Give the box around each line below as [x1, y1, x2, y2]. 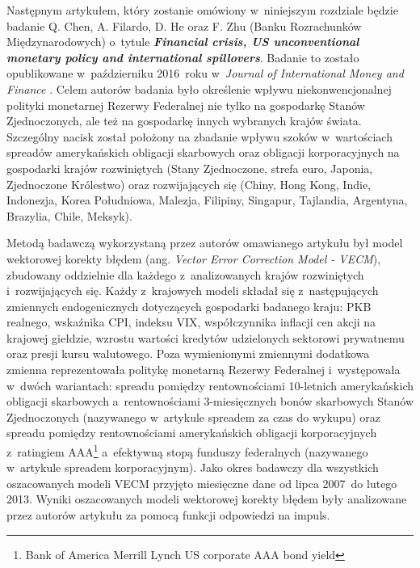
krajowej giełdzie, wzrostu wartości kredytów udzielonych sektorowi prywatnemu [6, 329, 405, 346]
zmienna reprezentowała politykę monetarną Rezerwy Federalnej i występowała [6, 361, 401, 378]
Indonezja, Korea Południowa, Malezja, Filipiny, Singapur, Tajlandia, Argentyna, [6, 191, 408, 208]
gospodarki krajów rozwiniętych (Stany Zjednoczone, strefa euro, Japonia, [6, 159, 373, 176]
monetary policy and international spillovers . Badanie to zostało [6, 48, 359, 65]
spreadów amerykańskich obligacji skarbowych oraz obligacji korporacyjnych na [6, 144, 400, 161]
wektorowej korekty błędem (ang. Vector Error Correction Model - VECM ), [6, 250, 381, 267]
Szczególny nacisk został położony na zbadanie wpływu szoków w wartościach [6, 128, 393, 145]
